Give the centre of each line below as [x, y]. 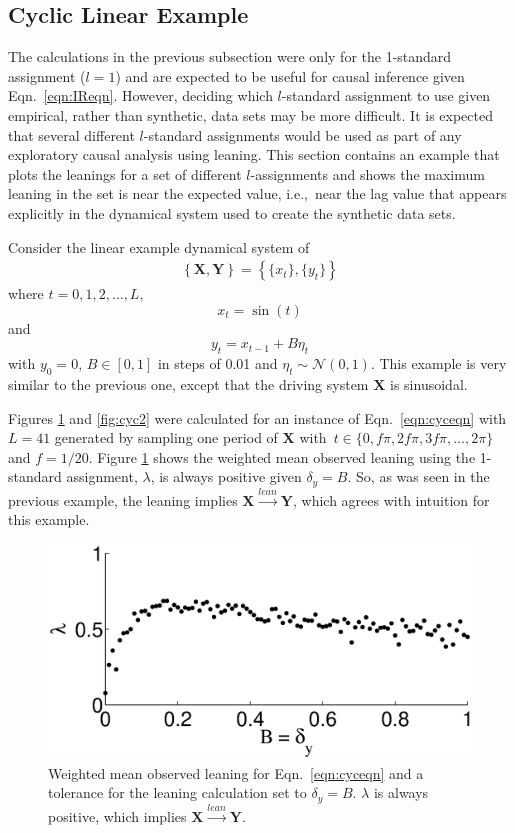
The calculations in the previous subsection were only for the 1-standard [230, 56]
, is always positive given [226, 476]
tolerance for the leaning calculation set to [177, 792]
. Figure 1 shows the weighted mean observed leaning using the [282, 456]
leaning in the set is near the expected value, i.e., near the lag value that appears [257, 193]
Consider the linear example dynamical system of [159, 246]
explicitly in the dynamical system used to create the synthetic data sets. [232, 212]
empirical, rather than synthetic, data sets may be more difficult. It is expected [250, 114]
